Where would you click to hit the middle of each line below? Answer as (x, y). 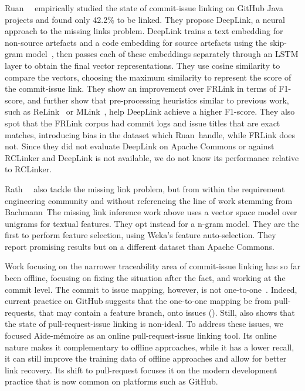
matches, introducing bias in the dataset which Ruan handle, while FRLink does (150, 134)
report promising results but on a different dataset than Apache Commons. (140, 246)
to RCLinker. (28, 169)
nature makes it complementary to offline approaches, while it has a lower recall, (150, 347)
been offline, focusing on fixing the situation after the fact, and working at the (145, 278)
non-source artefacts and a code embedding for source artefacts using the (136, 42)
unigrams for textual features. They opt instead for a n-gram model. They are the (152, 223)
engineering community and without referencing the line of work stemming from (149, 200)
